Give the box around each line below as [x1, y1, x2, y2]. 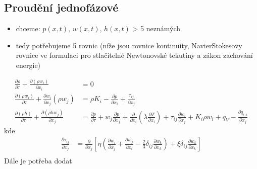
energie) [16, 59, 41, 70]
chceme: [16, 23, 40, 34]
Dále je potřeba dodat [4, 155, 72, 166]
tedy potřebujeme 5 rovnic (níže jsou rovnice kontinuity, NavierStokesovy [16, 40, 242, 50]
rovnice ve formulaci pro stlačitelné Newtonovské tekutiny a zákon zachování [16, 50, 253, 60]
